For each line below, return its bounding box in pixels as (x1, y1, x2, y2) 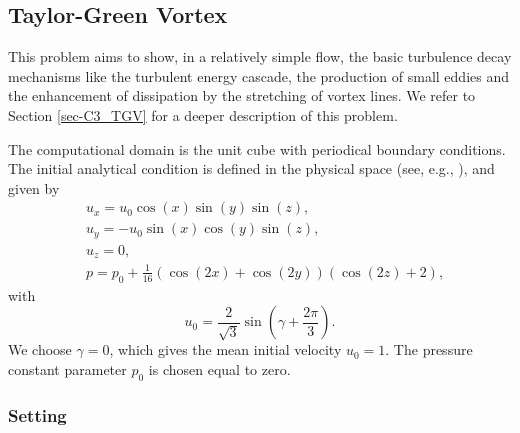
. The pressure (385, 339, 473, 360)
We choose (8, 339, 72, 360)
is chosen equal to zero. (148, 358, 291, 379)
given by (8, 177, 60, 198)
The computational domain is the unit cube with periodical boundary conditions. (8, 138, 506, 159)
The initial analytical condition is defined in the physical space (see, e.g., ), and (8, 158, 495, 179)
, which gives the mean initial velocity (109, 339, 342, 360)
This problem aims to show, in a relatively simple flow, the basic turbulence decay (8, 46, 512, 67)
